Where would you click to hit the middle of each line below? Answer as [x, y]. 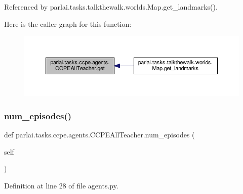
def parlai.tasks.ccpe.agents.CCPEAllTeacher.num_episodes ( [99, 135]
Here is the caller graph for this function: [68, 23]
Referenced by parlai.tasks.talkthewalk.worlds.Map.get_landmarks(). [111, 7]
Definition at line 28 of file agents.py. [61, 185]
